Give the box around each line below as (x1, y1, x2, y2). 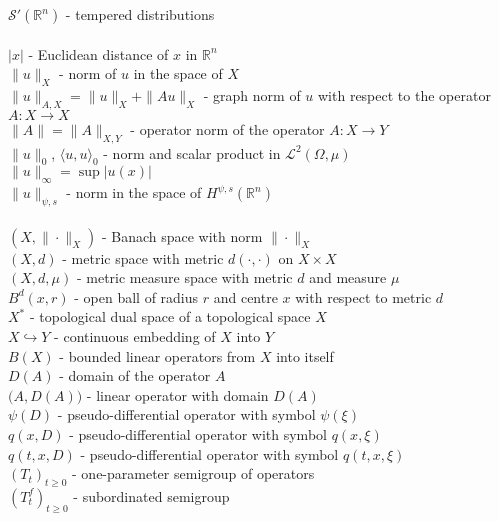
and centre (213, 286, 278, 307)
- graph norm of (203, 84, 301, 105)
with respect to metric (295, 286, 432, 307)
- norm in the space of (66, 182, 202, 203)
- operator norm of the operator (130, 118, 325, 139)
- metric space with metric (62, 247, 224, 268)
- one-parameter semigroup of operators (72, 463, 315, 484)
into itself (276, 345, 334, 366)
